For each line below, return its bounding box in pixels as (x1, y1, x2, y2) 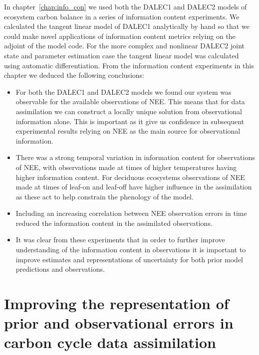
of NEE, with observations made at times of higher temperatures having (15, 162, 237, 172)
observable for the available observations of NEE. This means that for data (15, 96, 245, 107)
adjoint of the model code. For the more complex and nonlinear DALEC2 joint (4, 40, 245, 51)
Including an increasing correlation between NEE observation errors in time (15, 208, 247, 218)
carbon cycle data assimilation (4, 332, 216, 353)
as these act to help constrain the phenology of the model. (15, 191, 194, 201)
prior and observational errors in (4, 313, 234, 333)
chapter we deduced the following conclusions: (4, 70, 144, 80)
